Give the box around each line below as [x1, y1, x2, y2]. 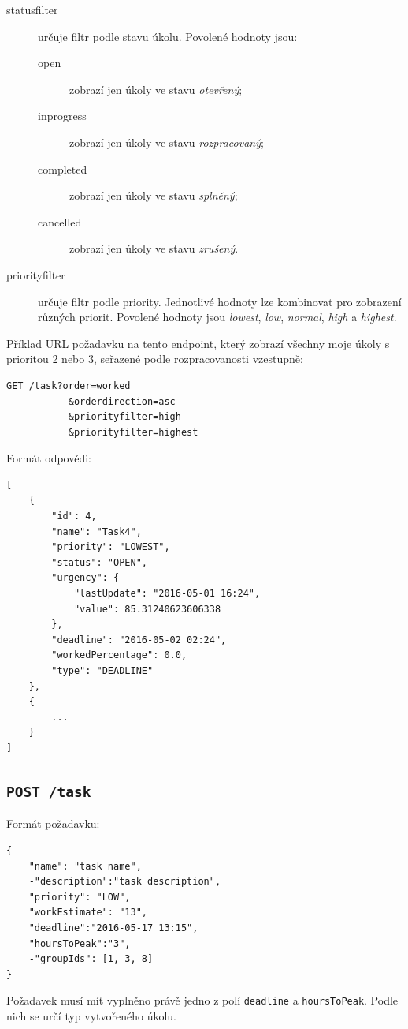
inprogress [38, 107, 87, 124]
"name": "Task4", [51, 526, 142, 537]
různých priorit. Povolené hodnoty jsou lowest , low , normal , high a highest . [38, 309, 397, 325]
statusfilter [6, 2, 58, 17]
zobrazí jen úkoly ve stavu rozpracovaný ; [69, 133, 264, 150]
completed [38, 160, 87, 177]
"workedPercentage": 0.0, [51, 649, 187, 661]
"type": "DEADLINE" [51, 665, 154, 676]
